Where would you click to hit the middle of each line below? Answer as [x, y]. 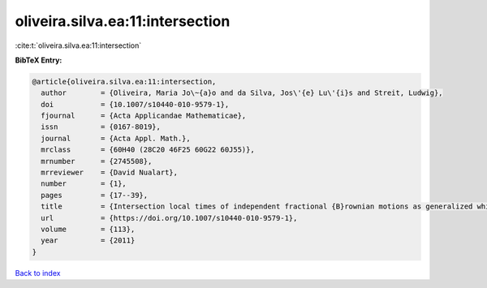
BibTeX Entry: [39, 60]
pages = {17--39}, [95, 195]
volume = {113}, [88, 229]
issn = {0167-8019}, [101, 127]
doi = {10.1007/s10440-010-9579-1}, [135, 104]
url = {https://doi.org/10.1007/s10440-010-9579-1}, [169, 218]
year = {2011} [88, 241]
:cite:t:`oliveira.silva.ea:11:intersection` [78, 45]
